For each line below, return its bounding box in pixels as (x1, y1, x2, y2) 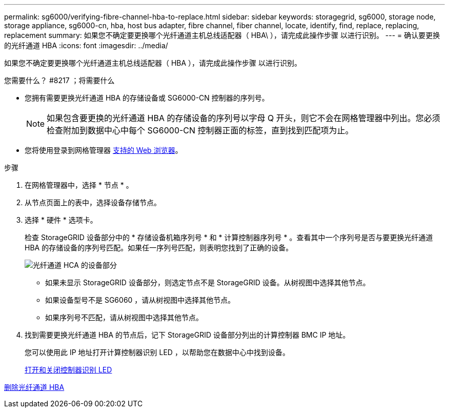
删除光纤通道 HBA (4, 383, 65, 391)
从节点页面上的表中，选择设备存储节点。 (25, 198, 161, 207)
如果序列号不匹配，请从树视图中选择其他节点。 (45, 313, 203, 322)
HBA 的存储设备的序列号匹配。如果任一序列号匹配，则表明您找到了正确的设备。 (25, 243, 293, 252)
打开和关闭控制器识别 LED (25, 365, 112, 374)
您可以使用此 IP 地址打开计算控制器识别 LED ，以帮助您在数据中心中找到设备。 (25, 348, 290, 357)
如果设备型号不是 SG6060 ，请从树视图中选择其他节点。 (45, 296, 235, 304)
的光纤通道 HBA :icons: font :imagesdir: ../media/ (4, 41, 168, 50)
